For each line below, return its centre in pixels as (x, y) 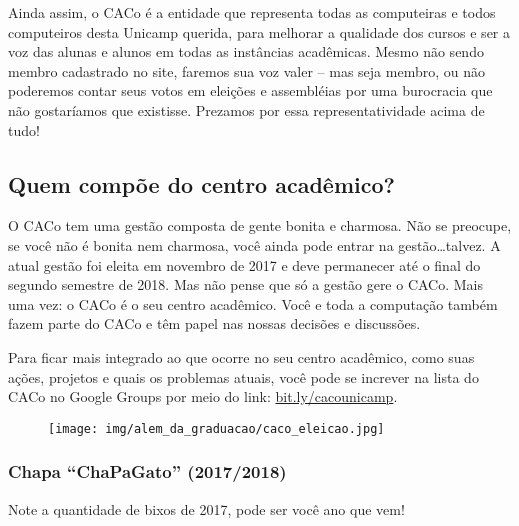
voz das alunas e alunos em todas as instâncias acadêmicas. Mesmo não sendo (246, 51)
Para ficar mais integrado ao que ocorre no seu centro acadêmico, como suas (241, 356)
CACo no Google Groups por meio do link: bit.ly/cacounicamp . (203, 396)
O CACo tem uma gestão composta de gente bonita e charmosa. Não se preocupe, (260, 225)
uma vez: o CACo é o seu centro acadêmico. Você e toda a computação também (253, 303)
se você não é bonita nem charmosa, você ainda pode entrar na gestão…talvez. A (254, 244)
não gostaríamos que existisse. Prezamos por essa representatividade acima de (246, 109)
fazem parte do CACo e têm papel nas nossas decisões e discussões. (214, 323)
